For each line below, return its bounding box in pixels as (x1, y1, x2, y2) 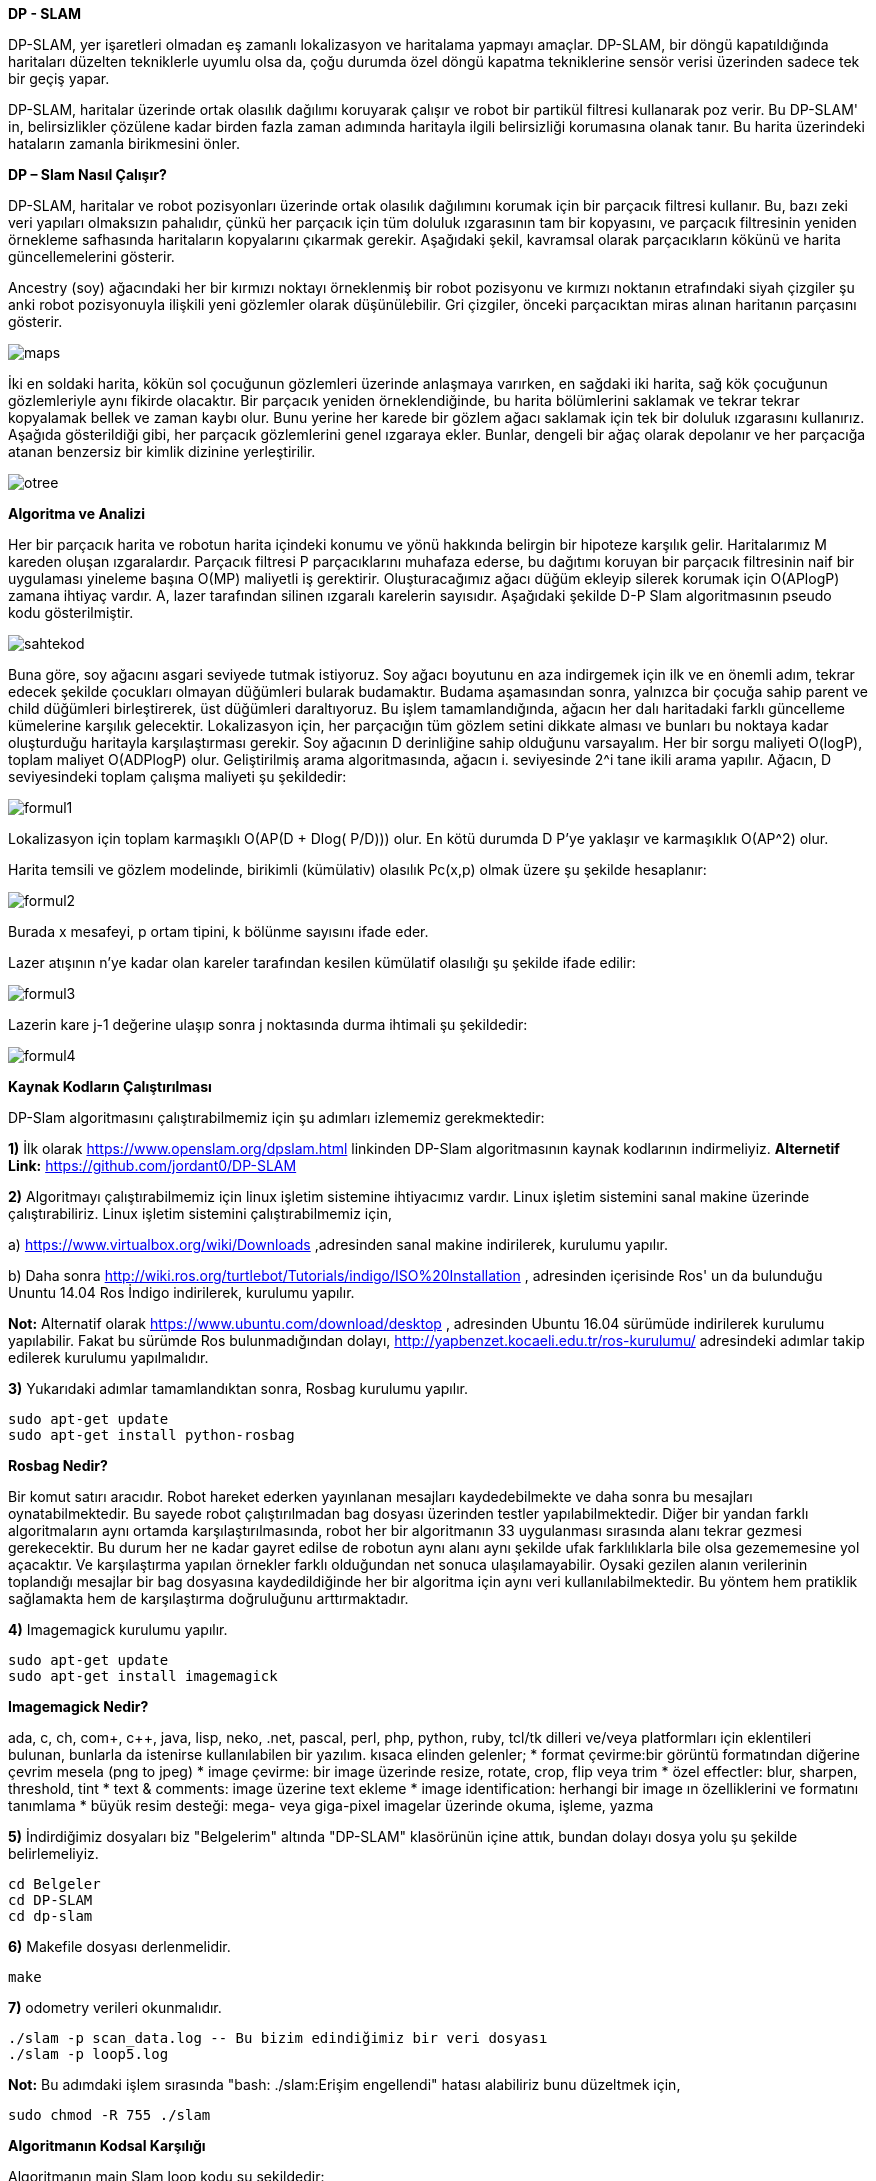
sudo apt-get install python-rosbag (8, 1427, 295, 1443)
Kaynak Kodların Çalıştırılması (8, 1078, 212, 1095)
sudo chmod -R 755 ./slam (8, 2107, 211, 2123)
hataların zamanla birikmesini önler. (8, 135, 240, 152)
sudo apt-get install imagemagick (8, 1668, 278, 1684)
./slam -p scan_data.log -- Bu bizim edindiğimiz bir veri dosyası (8, 2030, 548, 2046)
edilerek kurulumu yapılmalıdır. (8, 1349, 209, 1366)
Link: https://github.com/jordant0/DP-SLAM (8, 1157, 297, 1174)
